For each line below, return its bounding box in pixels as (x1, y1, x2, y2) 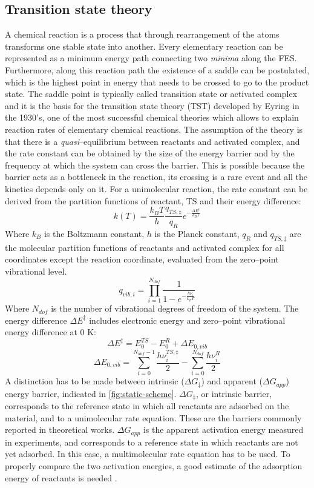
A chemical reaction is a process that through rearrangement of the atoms (5, 28, 280, 41)
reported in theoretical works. (5, 423, 115, 436)
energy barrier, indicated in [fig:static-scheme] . (5, 387, 177, 399)
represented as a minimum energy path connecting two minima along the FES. (5, 52, 297, 64)
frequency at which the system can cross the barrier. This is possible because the (5, 158, 305, 171)
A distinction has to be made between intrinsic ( (5, 375, 185, 387)
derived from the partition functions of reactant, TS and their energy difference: (5, 194, 301, 207)
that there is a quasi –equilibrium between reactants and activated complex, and (5, 135, 300, 147)
